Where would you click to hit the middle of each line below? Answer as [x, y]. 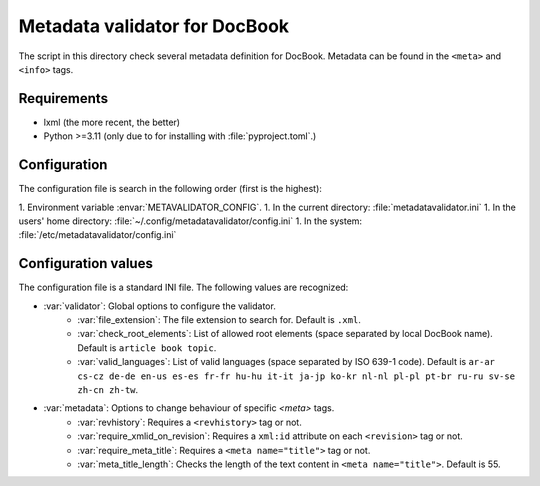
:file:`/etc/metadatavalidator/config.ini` [97, 235]
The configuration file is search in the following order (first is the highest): [170, 189]
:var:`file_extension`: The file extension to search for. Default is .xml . [219, 319]
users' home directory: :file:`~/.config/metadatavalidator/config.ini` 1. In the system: [190, 221]
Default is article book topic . [147, 347]
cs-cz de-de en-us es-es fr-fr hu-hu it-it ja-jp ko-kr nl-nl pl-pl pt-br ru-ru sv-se [296, 376]
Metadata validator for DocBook [154, 26]
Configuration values [86, 263]
